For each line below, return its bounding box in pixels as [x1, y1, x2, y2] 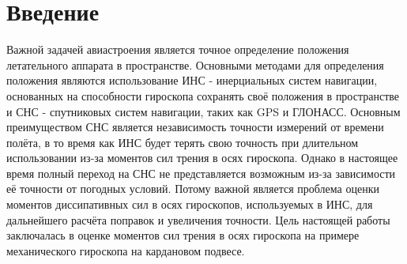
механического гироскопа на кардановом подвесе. [6, 242, 245, 258]
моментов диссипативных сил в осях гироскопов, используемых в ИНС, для [6, 196, 373, 213]
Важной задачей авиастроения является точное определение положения [6, 41, 349, 58]
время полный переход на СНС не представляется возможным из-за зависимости [6, 164, 396, 181]
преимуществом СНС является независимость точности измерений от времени [6, 119, 384, 135]
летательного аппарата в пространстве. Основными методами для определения [6, 56, 384, 73]
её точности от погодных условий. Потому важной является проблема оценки [6, 180, 379, 197]
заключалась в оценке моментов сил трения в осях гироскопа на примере [6, 227, 360, 243]
